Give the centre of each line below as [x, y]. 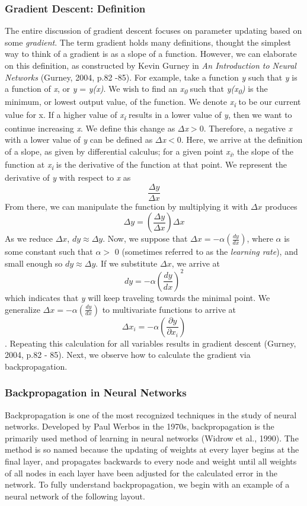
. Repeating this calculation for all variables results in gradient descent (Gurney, [151, 343]
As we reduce [29, 238]
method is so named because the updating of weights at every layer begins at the [152, 449]
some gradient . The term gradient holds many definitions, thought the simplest [148, 42]
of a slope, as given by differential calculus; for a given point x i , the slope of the [149, 152]
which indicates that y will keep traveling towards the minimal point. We [137, 297]
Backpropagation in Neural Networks [96, 393]
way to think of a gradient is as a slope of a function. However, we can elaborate [151, 54]
